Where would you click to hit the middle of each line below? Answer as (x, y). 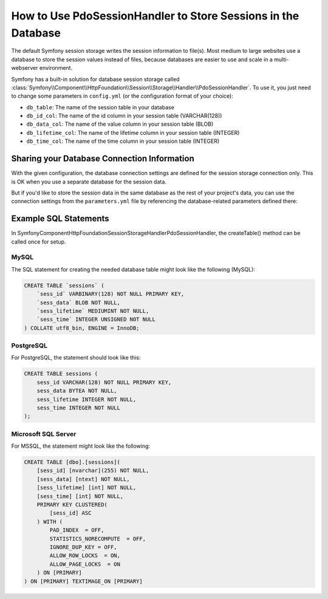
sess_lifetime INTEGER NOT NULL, (87, 399)
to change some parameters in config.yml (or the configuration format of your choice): (122, 96)
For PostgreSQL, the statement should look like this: (76, 358)
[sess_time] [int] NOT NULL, (80, 496)
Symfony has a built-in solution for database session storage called (95, 79)
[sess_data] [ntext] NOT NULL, (83, 479)
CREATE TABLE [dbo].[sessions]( (72, 462)
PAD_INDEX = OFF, (77, 530)
